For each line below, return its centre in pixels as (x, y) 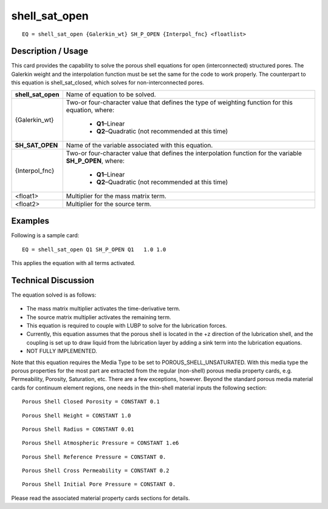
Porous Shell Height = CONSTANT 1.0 (77, 415)
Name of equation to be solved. (111, 94)
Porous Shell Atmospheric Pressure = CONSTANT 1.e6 (101, 443)
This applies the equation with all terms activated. (73, 263)
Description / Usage (50, 51)
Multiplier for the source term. (109, 204)
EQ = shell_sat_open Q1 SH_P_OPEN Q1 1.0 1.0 (94, 249)
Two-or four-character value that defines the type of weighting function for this (179, 102)
